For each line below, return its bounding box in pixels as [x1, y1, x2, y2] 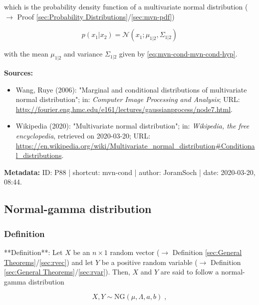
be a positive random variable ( [101, 256, 198, 267]
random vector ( [110, 246, 160, 257]
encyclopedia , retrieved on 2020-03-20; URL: [15, 130, 151, 140]
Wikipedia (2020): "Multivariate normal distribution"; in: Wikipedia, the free [15, 120, 250, 131]
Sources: [4, 67, 33, 77]
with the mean [4, 48, 48, 59]
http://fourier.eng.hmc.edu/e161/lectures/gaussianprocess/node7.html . [15, 103, 233, 114]
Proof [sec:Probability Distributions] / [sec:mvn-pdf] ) [17, 11, 175, 21]
